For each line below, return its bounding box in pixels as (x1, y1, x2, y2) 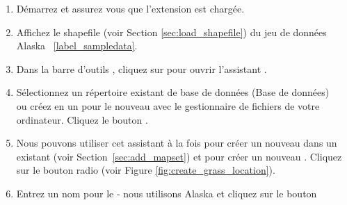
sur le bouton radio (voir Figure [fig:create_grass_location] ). (16, 163, 275, 177)
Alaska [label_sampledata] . (16, 38, 138, 53)
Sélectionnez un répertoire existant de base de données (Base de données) (16, 85, 330, 99)
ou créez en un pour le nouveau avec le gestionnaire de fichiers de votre (16, 98, 320, 113)
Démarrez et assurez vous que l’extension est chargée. (16, 1, 245, 15)
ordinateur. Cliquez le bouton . (16, 112, 148, 126)
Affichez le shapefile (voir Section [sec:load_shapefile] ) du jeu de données (16, 24, 327, 39)
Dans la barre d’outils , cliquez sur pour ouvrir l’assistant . (16, 61, 267, 76)
